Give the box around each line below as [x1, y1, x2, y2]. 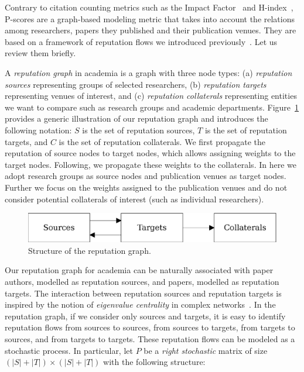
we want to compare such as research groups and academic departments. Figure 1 [5, 101, 299, 113]
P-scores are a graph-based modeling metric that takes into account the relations [5, 12, 295, 25]
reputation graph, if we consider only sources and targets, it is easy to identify [5, 309, 286, 322]
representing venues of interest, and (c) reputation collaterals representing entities [5, 89, 297, 102]
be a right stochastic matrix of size [144, 344, 268, 356]
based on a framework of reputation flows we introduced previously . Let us [5, 35, 278, 47]
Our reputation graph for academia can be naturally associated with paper [5, 264, 274, 276]
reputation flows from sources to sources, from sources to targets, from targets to [5, 321, 295, 333]
